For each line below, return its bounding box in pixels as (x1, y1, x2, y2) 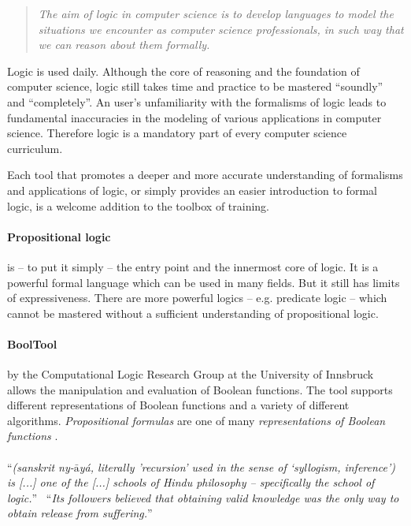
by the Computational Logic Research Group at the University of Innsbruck (7, 366, 374, 382)
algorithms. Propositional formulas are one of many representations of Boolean (7, 412, 386, 428)
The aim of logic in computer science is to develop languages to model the (38, 6, 394, 21)
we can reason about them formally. (38, 36, 210, 53)
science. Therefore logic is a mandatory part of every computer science (7, 125, 347, 141)
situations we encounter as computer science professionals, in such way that (38, 21, 404, 37)
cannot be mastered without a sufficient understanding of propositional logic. (7, 304, 379, 321)
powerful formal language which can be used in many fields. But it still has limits (7, 274, 400, 290)
